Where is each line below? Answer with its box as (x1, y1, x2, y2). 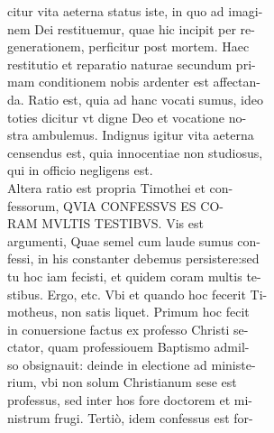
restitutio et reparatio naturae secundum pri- (7, 54, 256, 73)
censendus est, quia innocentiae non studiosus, (7, 143, 263, 161)
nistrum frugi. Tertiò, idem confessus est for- (7, 408, 253, 427)
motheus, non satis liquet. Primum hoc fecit (7, 302, 250, 321)
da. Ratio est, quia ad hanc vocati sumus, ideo (7, 89, 263, 108)
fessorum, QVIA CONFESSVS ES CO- (7, 196, 224, 215)
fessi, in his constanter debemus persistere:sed (7, 249, 260, 268)
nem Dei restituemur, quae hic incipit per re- (7, 19, 255, 38)
